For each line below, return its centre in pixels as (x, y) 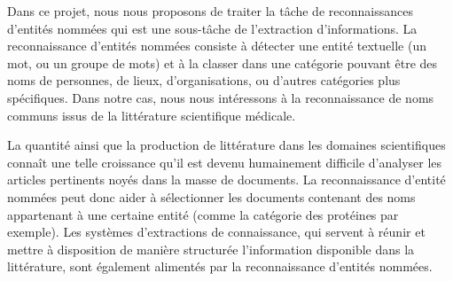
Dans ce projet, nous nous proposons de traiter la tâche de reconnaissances (210, 11)
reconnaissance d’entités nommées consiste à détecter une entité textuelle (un (217, 46)
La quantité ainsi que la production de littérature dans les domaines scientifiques (226, 145)
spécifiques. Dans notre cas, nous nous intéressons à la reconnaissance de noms (221, 97)
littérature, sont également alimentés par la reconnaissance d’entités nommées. (220, 266)
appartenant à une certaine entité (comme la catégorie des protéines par (203, 214)
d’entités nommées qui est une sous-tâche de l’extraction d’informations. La (212, 28)
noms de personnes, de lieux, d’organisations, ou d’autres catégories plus (204, 80)
